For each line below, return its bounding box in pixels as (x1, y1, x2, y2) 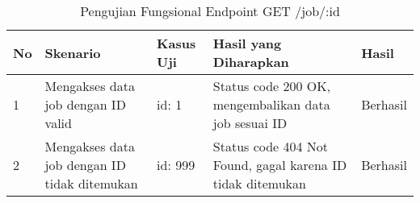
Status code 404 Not (212, 137, 329, 155)
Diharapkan (212, 52, 289, 71)
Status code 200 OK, (212, 77, 331, 95)
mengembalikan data (212, 95, 330, 114)
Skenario (44, 43, 101, 62)
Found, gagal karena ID (212, 155, 347, 174)
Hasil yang (212, 34, 282, 52)
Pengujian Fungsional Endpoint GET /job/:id (80, 2, 340, 20)
